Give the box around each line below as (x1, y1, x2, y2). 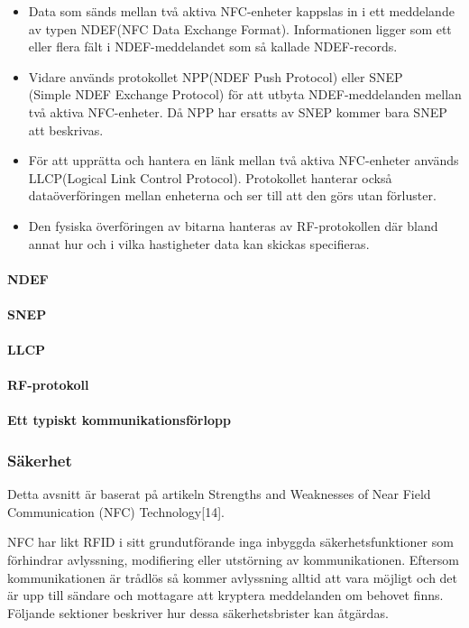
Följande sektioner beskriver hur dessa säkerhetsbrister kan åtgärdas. (7, 603, 389, 622)
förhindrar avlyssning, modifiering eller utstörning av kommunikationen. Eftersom (7, 550, 459, 569)
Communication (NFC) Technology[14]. (7, 502, 225, 521)
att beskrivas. (28, 120, 104, 139)
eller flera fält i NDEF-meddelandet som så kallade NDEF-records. (28, 37, 398, 56)
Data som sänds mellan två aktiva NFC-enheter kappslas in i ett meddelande (28, 2, 455, 20)
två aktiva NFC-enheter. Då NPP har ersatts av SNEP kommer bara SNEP (28, 102, 447, 121)
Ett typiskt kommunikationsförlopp (7, 411, 231, 429)
